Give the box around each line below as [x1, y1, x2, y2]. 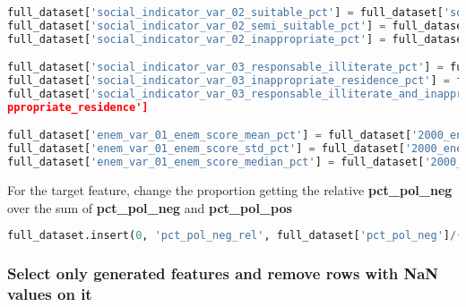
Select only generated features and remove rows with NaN [7, 262, 439, 285]
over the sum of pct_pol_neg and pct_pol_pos [7, 198, 292, 217]
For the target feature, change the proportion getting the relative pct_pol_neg [7, 181, 453, 200]
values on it [7, 282, 92, 304]
